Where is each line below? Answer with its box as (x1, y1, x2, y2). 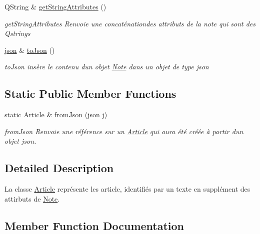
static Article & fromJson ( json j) (4, 109, 107, 120)
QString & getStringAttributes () (4, 1, 106, 11)
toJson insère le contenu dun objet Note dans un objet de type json (4, 61, 209, 72)
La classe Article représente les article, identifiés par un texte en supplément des (4, 184, 250, 194)
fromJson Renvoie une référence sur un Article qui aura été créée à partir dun (4, 126, 243, 136)
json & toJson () (4, 44, 55, 55)
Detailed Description (4, 160, 114, 176)
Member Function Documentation (4, 218, 184, 233)
